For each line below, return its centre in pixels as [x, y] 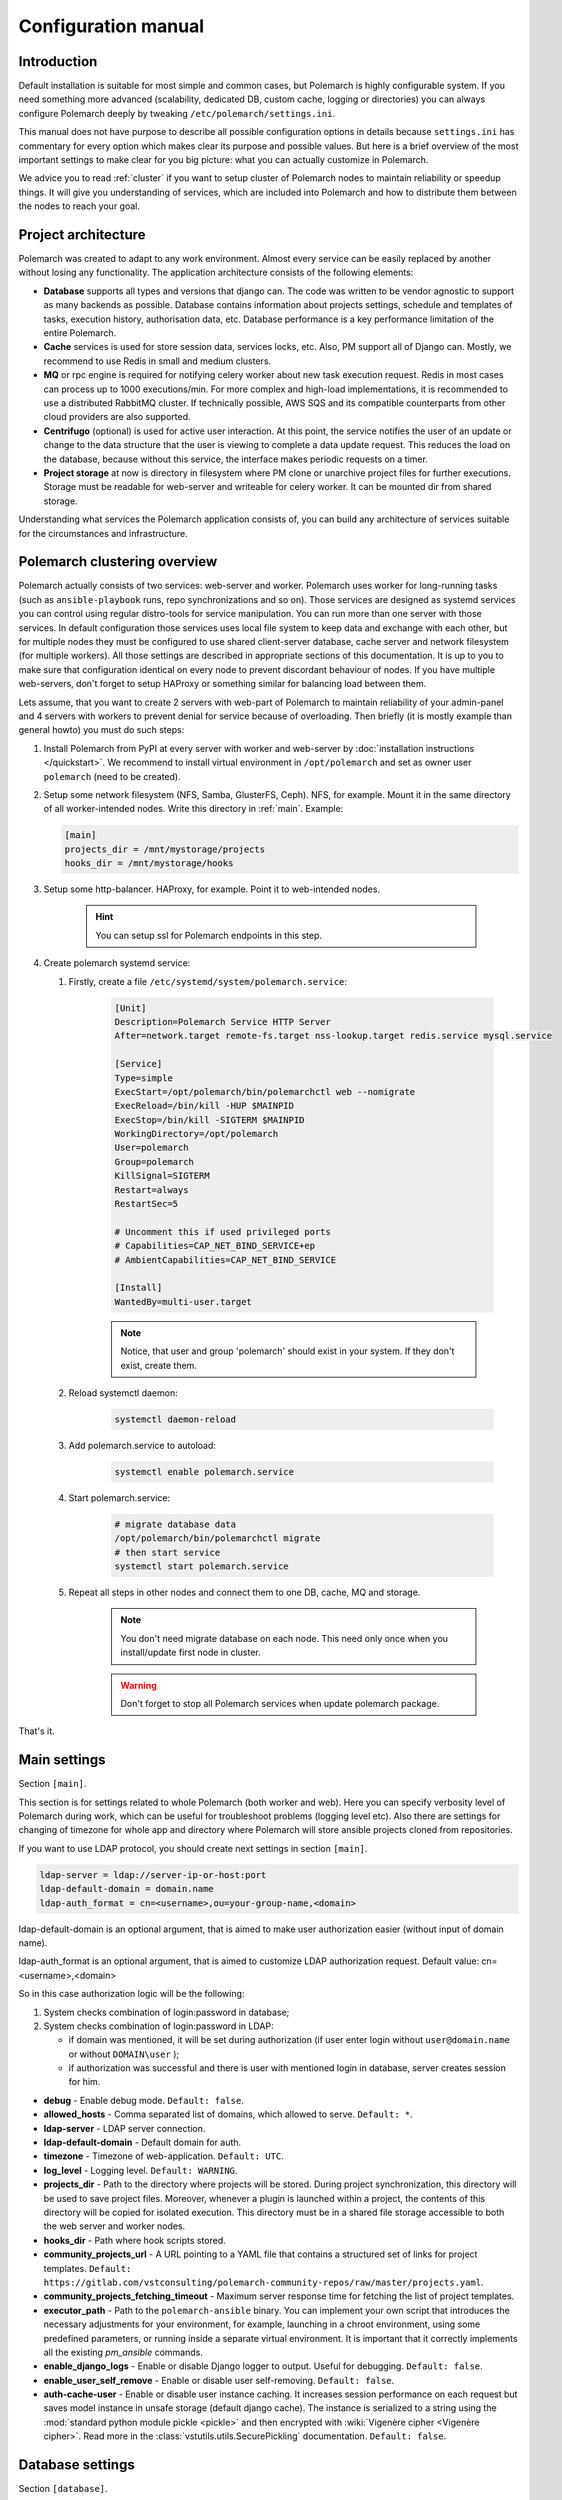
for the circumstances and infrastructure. [103, 533]
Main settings [62, 1760]
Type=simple [144, 1078]
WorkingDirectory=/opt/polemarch [196, 1134]
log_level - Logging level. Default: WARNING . [140, 2170]
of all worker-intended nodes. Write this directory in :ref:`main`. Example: [193, 809]
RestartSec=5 [146, 1204]
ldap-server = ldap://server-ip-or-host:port [153, 1874]
